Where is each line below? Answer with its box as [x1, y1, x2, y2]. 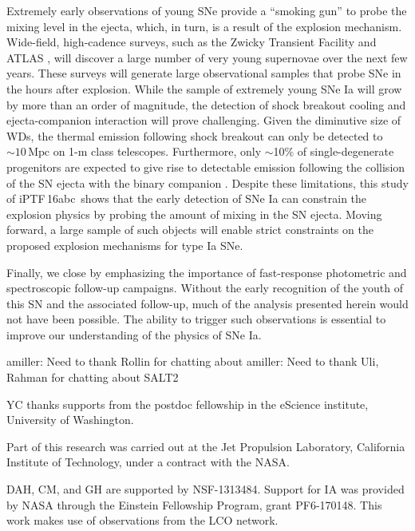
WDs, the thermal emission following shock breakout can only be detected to [6, 127, 383, 144]
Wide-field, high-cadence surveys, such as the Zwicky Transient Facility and [6, 34, 377, 50]
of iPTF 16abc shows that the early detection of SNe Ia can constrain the [6, 190, 367, 207]
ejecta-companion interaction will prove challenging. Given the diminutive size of [6, 112, 401, 129]
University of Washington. [6, 411, 134, 428]
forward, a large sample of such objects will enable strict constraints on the [6, 221, 373, 238]
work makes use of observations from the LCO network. [6, 512, 279, 529]
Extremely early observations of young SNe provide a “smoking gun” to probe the [6, 2, 407, 18]
